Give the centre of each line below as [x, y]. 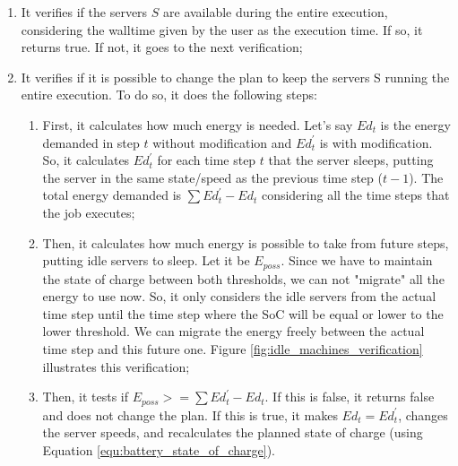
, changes [423, 414]
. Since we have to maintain [357, 260]
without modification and [222, 142]
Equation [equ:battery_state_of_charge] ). [159, 449]
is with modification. [376, 142]
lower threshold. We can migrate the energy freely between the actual [233, 331]
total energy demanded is [112, 195]
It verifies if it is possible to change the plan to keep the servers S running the [235, 77]
